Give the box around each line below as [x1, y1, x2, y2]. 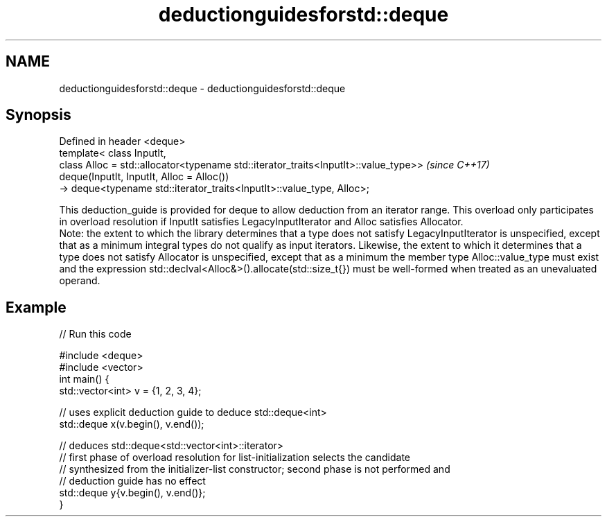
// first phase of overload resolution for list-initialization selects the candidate [59, 451, 410, 464]
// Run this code [59, 328, 132, 340]
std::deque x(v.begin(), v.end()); [59, 418, 204, 430]
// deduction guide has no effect [59, 475, 206, 487]
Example [6, 298, 67, 316]
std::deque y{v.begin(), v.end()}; [59, 487, 206, 499]
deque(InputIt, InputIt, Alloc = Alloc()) [59, 171, 229, 183]
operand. [59, 275, 100, 287]
